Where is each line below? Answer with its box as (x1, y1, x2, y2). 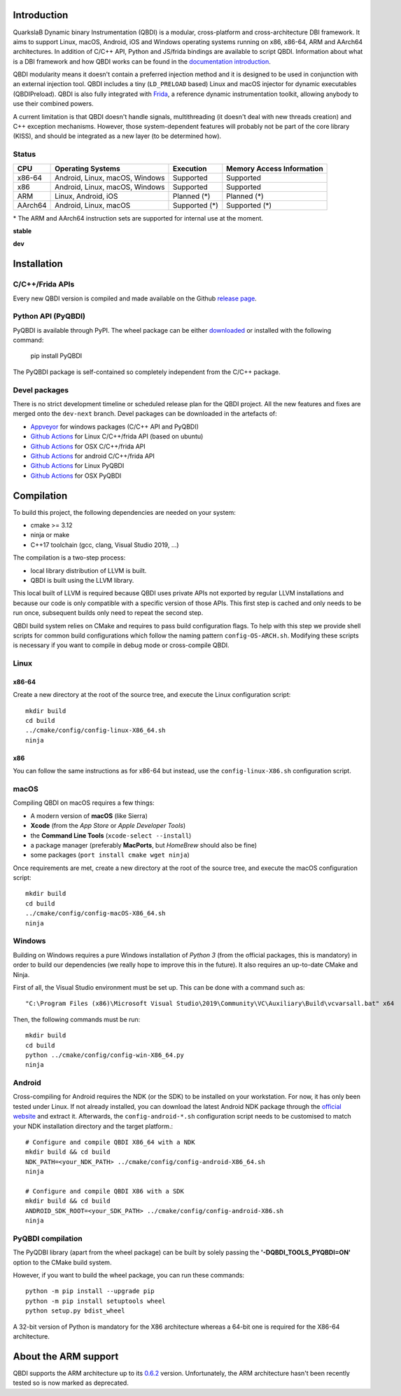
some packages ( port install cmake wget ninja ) (30, 851, 190, 859)
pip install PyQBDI (30, 352, 83, 360)
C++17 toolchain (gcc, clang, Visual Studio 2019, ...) (30, 540, 179, 549)
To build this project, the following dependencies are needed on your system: (13, 508, 236, 516)
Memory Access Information (226, 163, 323, 173)
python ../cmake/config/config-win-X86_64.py (25, 1051, 185, 1059)
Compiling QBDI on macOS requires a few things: (13, 799, 155, 807)
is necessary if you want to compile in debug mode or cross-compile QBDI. (13, 641, 230, 649)
